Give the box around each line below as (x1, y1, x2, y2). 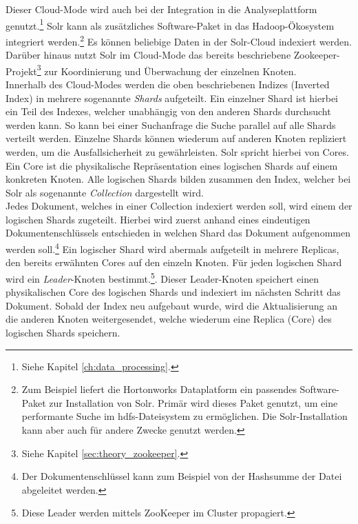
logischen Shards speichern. (6, 325, 120, 339)
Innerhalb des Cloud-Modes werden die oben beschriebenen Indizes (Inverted (6, 77, 330, 91)
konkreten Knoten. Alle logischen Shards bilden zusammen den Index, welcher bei (6, 172, 351, 186)
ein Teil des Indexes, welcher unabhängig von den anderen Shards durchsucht (6, 104, 331, 119)
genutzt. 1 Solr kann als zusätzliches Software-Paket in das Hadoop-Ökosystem (6, 16, 335, 32)
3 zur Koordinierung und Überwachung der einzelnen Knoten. (36, 61, 297, 78)
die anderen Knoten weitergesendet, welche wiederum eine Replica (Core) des (6, 312, 332, 326)
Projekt (6, 63, 37, 78)
